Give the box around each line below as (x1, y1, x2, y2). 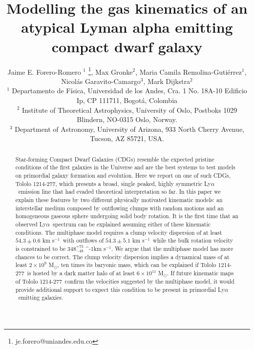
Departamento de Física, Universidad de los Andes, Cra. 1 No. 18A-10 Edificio (12, 85, 247, 96)
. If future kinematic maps (167, 269, 234, 277)
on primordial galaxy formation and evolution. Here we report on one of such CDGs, (15, 171, 231, 180)
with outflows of (63, 236, 104, 245)
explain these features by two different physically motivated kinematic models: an (15, 195, 223, 204)
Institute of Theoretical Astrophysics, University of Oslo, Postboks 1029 (21, 104, 237, 115)
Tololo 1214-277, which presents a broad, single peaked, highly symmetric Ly (15, 179, 211, 187)
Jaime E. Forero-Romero (7, 66, 81, 77)
